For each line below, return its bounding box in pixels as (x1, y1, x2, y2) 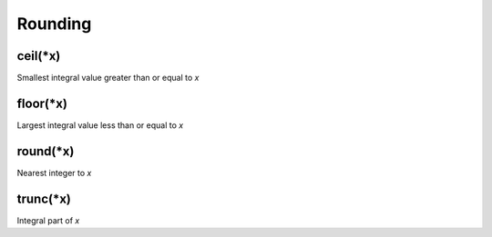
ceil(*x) (16, 48, 61, 64)
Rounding (16, 14, 92, 34)
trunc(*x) (16, 191, 72, 206)
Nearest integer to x (16, 167, 92, 178)
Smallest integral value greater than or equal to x (16, 73, 200, 84)
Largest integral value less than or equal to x (16, 119, 184, 131)
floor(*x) (16, 95, 68, 111)
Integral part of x (16, 214, 80, 226)
